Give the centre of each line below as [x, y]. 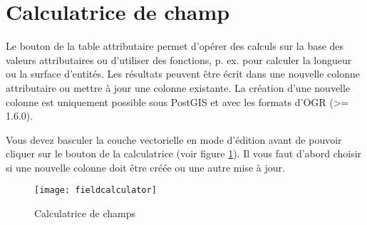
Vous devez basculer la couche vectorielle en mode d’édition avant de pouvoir [174, 139]
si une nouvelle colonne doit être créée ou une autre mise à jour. [145, 167]
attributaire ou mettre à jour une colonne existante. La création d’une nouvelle [178, 87]
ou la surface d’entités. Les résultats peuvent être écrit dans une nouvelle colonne [183, 74]
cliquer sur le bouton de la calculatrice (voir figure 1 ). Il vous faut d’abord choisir [184, 153]
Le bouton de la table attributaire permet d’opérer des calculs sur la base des [175, 46]
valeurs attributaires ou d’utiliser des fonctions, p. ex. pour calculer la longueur [179, 59]
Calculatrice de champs [85, 213]
